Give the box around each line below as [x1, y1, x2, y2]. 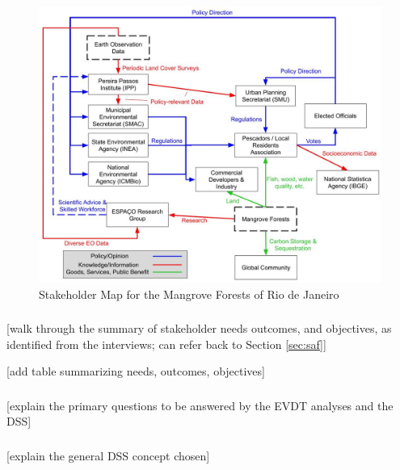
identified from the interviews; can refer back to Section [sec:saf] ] [6, 335, 326, 352]
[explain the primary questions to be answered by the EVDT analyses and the [6, 397, 394, 413]
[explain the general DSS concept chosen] [6, 447, 210, 464]
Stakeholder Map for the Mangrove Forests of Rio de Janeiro [39, 285, 339, 302]
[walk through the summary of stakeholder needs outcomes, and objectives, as [6, 320, 392, 337]
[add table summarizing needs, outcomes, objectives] [6, 363, 265, 380]
